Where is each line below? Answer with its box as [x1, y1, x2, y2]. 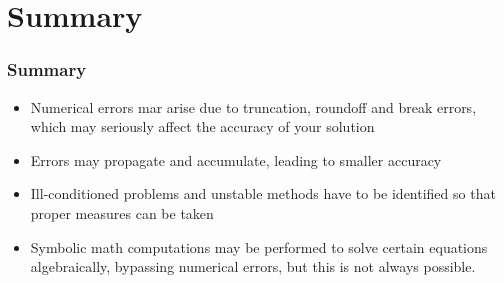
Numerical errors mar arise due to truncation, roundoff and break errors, [30, 96, 477, 117]
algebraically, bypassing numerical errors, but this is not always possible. [30, 256, 476, 277]
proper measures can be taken [30, 202, 214, 223]
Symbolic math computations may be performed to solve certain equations [30, 236, 488, 257]
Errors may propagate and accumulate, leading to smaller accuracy [30, 149, 442, 170]
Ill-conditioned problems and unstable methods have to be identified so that [30, 183, 496, 204]
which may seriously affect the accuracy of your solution [30, 116, 375, 137]
